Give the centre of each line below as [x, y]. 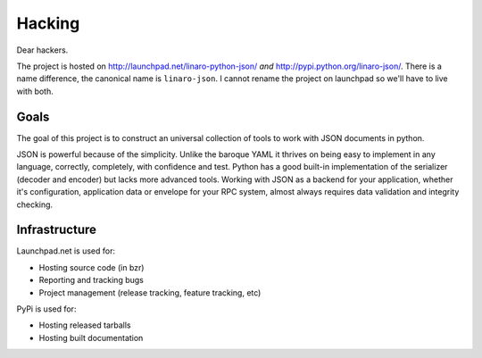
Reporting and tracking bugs [91, 280]
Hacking [48, 23]
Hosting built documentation [91, 337]
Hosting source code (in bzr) [91, 267]
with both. [35, 91]
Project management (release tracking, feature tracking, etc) [150, 292]
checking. [35, 204]
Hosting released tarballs [85, 325]
